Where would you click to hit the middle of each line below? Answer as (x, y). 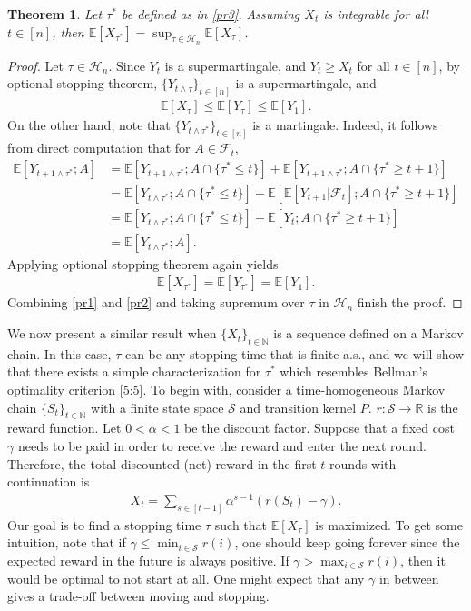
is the (443, 407)
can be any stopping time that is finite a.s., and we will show (294, 353)
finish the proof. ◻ (410, 302)
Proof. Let (35, 65)
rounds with (363, 463)
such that (241, 524)
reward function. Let (64, 428)
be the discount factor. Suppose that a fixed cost (319, 428)
